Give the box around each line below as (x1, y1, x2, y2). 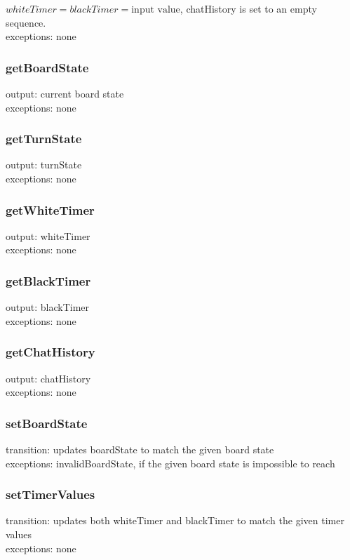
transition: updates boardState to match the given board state (6, 442, 274, 457)
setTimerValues (6, 486, 95, 503)
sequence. (6, 15, 46, 29)
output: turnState (6, 157, 82, 172)
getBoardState (6, 58, 89, 76)
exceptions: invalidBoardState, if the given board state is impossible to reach (6, 455, 335, 470)
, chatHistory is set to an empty (180, 1, 317, 15)
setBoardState (6, 414, 88, 432)
